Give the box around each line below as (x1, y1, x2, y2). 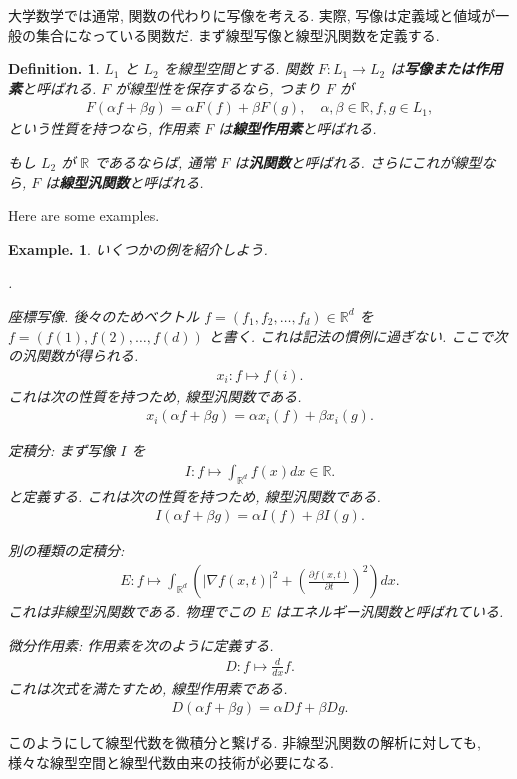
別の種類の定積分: (8, 540, 125, 561)
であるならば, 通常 (94, 152, 216, 172)
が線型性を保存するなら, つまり (115, 77, 321, 98)
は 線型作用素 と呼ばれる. (218, 118, 377, 139)
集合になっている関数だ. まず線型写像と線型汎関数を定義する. (35, 24, 440, 45)
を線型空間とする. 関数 (163, 58, 313, 79)
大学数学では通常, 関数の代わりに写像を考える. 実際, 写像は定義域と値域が (8, 5, 496, 25)
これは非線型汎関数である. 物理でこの (8, 601, 256, 622)
